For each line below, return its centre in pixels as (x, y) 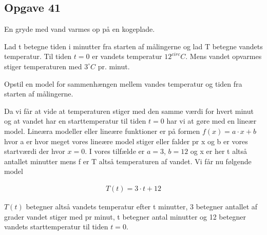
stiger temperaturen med (43, 66)
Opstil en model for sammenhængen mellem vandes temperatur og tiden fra (123, 83)
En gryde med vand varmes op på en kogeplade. (80, 29)
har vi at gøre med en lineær (212, 121)
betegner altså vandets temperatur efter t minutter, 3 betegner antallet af (142, 206)
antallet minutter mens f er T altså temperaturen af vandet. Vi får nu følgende (128, 161)
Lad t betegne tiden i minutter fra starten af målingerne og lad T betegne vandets (133, 46)
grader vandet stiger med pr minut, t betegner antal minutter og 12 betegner (125, 216)
